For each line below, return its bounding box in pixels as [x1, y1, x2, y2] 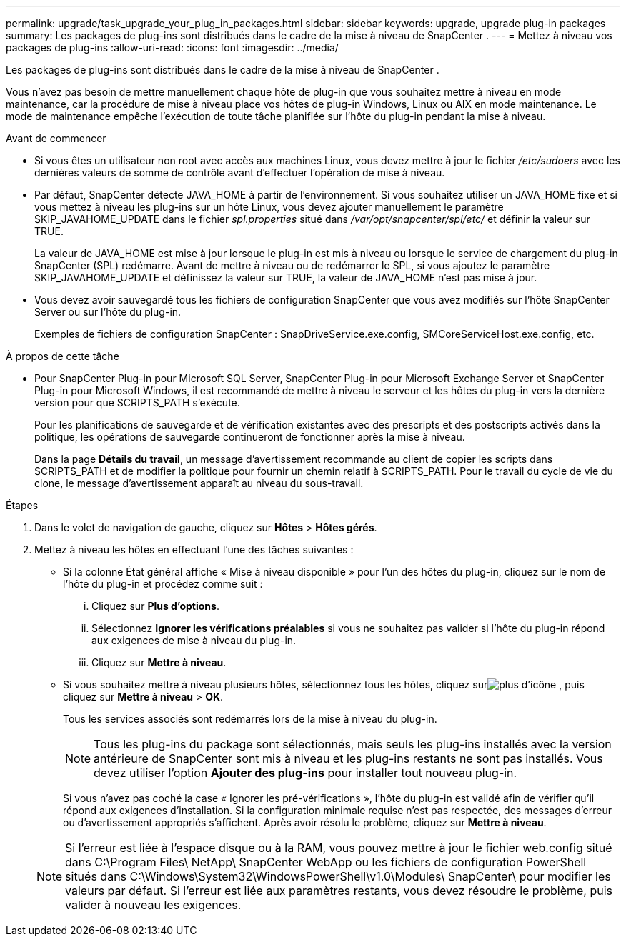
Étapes [6, 499, 39, 511]
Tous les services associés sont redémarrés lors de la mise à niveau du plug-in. [63, 713, 437, 725]
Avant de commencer [6, 132, 106, 144]
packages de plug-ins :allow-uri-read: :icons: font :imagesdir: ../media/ [6, 41, 339, 54]
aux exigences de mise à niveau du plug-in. [91, 634, 297, 646]
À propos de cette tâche [6, 350, 119, 362]
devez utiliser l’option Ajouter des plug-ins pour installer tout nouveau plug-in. [94, 766, 517, 780]
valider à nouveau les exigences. [65, 898, 242, 912]
